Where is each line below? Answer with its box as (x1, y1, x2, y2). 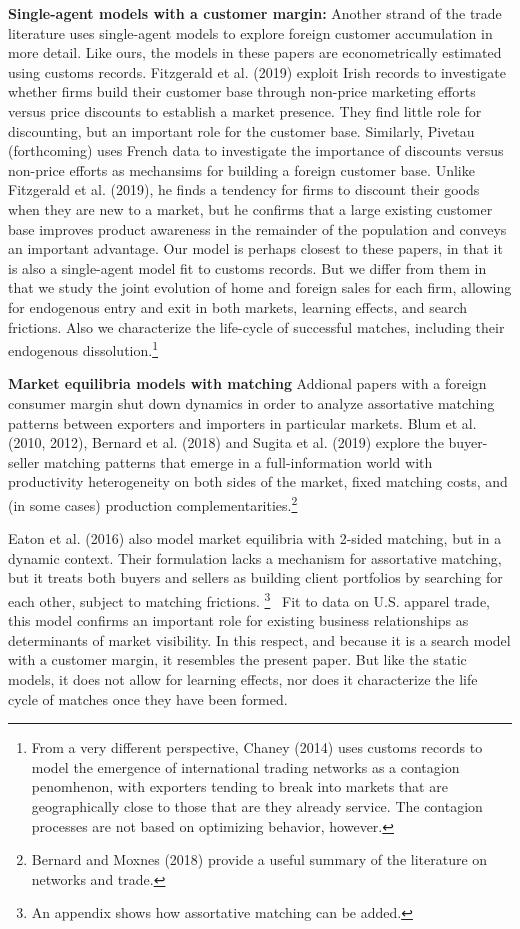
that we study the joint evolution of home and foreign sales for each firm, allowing (8, 277, 512, 298)
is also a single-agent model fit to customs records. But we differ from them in (8, 257, 487, 278)
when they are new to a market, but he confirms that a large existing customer (8, 198, 493, 219)
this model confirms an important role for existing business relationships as (8, 610, 469, 631)
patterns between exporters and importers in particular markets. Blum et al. (8, 412, 477, 433)
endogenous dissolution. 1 (8, 337, 158, 360)
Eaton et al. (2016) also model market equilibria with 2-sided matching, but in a (8, 528, 502, 549)
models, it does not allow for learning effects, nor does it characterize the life (8, 668, 478, 689)
